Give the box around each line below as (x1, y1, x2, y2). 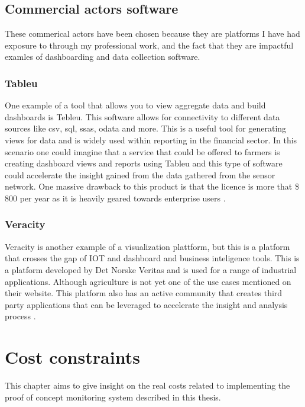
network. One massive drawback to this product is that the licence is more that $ (5, 180, 299, 193)
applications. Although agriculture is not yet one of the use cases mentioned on (5, 275, 291, 287)
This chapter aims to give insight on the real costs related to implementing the (5, 379, 290, 392)
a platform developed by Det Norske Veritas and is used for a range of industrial (5, 263, 297, 275)
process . (5, 310, 36, 322)
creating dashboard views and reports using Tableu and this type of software (5, 157, 283, 169)
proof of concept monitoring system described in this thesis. (5, 390, 221, 403)
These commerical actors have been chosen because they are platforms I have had (5, 27, 300, 40)
